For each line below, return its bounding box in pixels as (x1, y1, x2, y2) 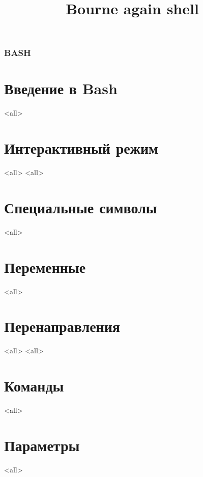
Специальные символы (4, 197, 157, 217)
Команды (4, 375, 64, 396)
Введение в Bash (4, 78, 118, 99)
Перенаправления (4, 316, 120, 336)
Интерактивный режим (4, 137, 159, 158)
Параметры (4, 434, 80, 455)
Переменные (4, 256, 86, 277)
